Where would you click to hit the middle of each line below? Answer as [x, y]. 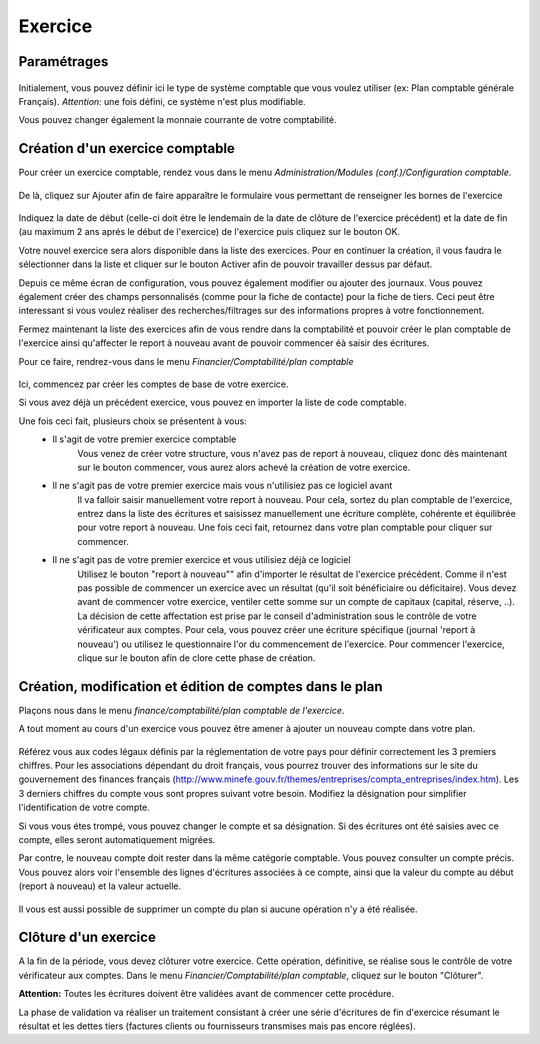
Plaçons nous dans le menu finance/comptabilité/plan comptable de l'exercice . [181, 710]
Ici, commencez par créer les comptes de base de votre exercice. [153, 384]
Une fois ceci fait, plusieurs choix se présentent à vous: [132, 421]
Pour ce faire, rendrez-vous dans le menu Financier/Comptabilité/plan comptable [186, 361]
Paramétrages [63, 61]
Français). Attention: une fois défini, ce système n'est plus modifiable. [162, 101]
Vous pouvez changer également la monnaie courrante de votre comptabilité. [177, 120]
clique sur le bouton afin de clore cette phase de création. [196, 657]
